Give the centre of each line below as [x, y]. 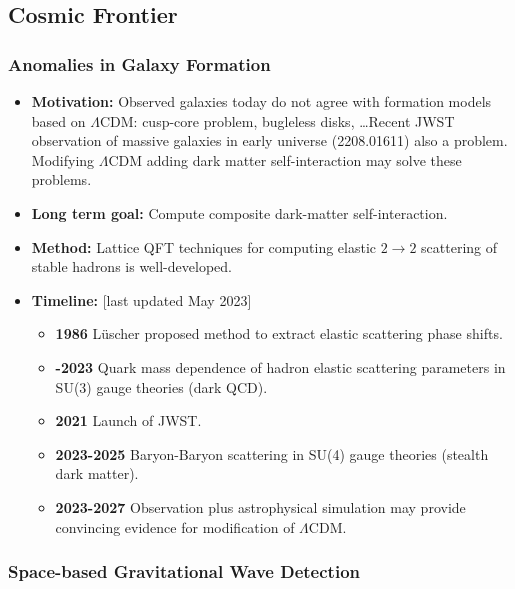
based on [58, 120]
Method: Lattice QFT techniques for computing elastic [204, 246]
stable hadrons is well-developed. [131, 266]
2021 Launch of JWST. [128, 420]
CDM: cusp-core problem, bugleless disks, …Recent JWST [277, 120]
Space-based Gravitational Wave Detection [184, 571]
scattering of [459, 246]
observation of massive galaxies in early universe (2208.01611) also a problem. [269, 140]
